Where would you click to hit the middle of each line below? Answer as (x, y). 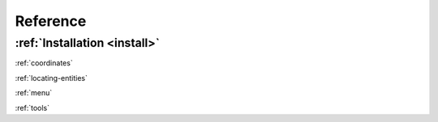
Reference (51, 21)
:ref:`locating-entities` (52, 78)
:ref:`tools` (32, 107)
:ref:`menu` (34, 93)
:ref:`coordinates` (44, 63)
